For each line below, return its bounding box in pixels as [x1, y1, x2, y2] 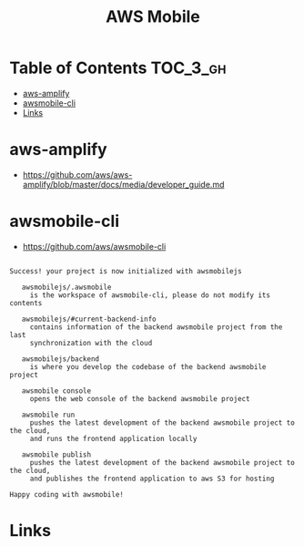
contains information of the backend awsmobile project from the [29, 322, 283, 332]
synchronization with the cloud [29, 338, 153, 347]
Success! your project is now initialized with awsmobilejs [9, 266, 243, 275]
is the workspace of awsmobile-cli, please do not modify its [29, 290, 271, 300]
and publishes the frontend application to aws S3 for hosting [29, 474, 275, 483]
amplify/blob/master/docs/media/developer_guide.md [22, 179, 225, 190]
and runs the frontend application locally [29, 434, 198, 443]
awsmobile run [21, 410, 76, 419]
